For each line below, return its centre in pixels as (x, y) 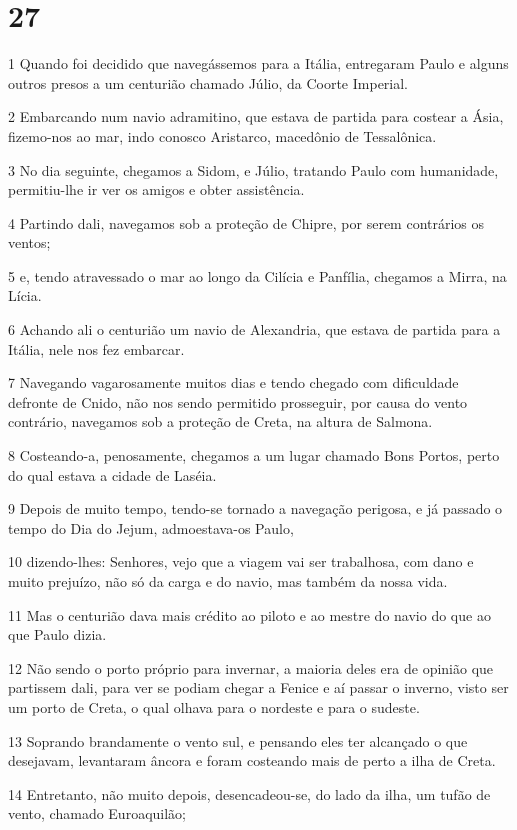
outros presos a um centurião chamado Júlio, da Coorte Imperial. (208, 82)
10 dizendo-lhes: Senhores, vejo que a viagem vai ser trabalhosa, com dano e (241, 561)
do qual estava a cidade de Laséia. (112, 474)
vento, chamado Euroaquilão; (97, 813)
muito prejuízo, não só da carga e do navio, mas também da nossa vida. (228, 581)
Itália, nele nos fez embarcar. (96, 348)
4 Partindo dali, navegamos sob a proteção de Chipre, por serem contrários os (246, 222)
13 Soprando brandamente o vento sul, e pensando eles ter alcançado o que (238, 740)
